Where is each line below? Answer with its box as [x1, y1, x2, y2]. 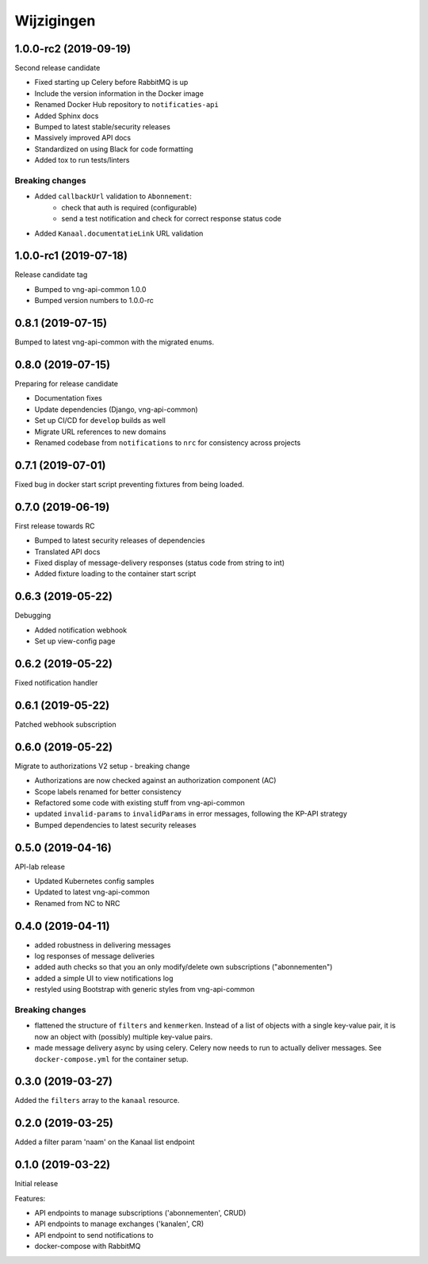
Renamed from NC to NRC [34, 898, 120, 908]
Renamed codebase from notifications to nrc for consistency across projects [34, 437, 301, 448]
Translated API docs [34, 547, 101, 556]
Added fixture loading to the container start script [34, 569, 197, 578]
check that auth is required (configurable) [61, 202, 197, 212]
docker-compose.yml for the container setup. [34, 1054, 189, 1063]
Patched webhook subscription [14, 719, 117, 729]
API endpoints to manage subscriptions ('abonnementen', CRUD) [34, 1208, 246, 1218]
